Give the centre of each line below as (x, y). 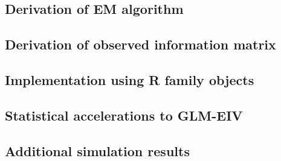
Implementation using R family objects (130, 79)
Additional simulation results (97, 150)
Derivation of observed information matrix (140, 44)
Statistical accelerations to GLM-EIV (124, 115)
